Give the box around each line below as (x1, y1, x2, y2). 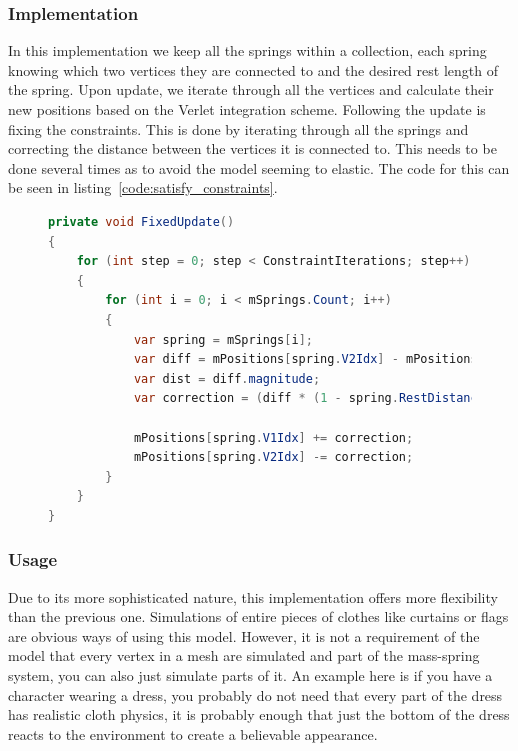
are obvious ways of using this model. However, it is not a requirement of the (8, 625, 480, 646)
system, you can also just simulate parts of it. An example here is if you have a (8, 665, 493, 686)
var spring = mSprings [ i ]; (133, 332, 313, 347)
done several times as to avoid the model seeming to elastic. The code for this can (8, 157, 510, 178)
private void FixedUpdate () (48, 214, 235, 229)
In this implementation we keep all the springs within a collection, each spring (8, 40, 487, 61)
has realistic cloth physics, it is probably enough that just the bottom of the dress (8, 704, 510, 725)
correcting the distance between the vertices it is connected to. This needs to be (8, 138, 497, 159)
